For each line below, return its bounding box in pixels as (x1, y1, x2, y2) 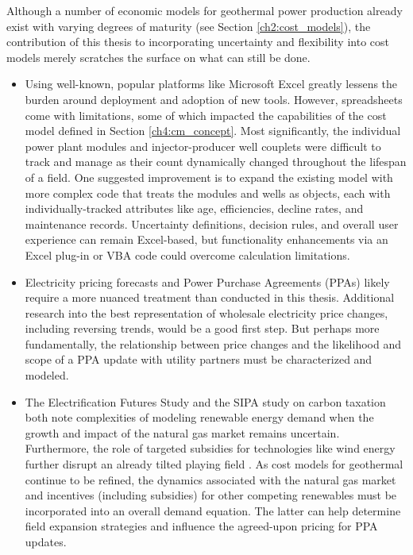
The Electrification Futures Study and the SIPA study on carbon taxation (25, 393, 386, 410)
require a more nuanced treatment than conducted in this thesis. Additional (25, 289, 395, 306)
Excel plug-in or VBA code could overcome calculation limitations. (25, 246, 350, 263)
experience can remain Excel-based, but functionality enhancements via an (25, 231, 388, 248)
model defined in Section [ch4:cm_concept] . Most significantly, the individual (25, 122, 401, 139)
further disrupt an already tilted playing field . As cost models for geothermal (25, 456, 403, 472)
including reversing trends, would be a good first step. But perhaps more (25, 320, 380, 337)
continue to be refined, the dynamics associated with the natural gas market (25, 471, 396, 488)
